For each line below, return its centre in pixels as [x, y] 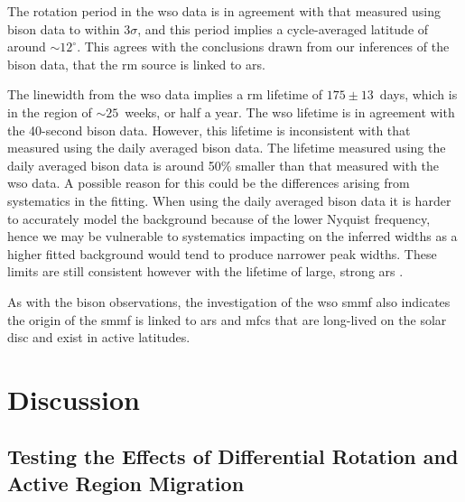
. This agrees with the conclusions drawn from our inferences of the [263, 46]
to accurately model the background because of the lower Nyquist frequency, [219, 218]
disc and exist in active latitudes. [99, 337]
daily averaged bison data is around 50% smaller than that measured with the [223, 165]
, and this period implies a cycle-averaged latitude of [283, 28]
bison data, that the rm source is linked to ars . [136, 64]
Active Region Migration [126, 483]
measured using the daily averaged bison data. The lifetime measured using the [227, 148]
